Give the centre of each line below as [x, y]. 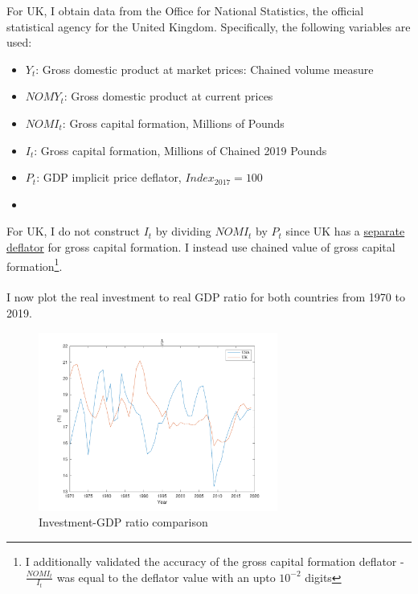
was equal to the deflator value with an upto [166, 577]
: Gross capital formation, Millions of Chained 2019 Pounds [180, 150]
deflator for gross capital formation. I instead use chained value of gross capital [201, 246]
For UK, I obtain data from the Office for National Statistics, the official [185, 10]
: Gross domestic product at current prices [168, 96]
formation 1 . [35, 264]
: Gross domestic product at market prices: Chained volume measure [205, 69]
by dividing [183, 231]
